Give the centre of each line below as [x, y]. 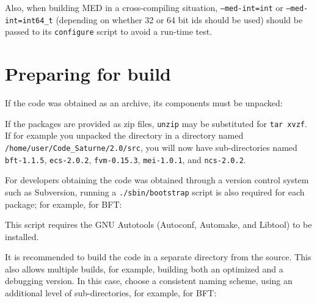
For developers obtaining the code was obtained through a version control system [157, 180]
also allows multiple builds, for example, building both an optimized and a [144, 268]
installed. [22, 236]
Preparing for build [88, 74]
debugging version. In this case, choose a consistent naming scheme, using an [149, 281]
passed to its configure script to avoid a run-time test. [109, 31]
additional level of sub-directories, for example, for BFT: [111, 293]
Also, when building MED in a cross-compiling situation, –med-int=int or [144, 7]
